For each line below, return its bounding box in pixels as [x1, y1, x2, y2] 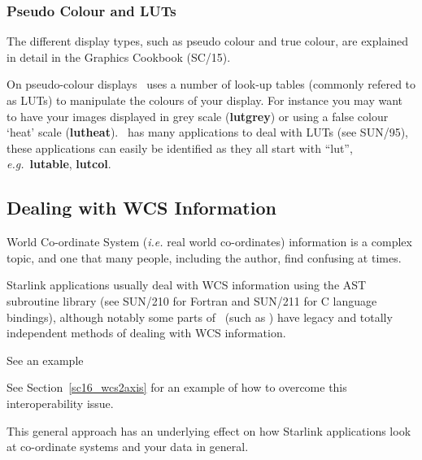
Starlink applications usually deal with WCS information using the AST [7, 276, 367, 293]
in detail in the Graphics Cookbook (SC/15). [7, 48, 231, 65]
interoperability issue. [7, 394, 114, 411]
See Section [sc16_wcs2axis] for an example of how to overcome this [7, 379, 347, 396]
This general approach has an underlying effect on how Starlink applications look [7, 422, 411, 439]
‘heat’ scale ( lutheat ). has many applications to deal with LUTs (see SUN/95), [7, 124, 408, 141]
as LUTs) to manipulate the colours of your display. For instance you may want [7, 92, 403, 108]
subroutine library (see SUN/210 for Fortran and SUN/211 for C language [7, 292, 377, 309]
